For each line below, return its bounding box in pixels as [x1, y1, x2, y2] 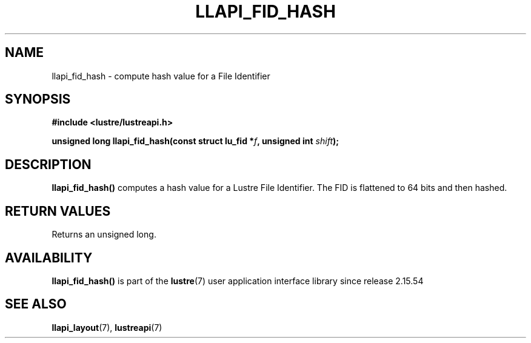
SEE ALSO [5, 296, 67, 312]
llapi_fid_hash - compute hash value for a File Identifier [52, 70, 270, 81]
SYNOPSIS [5, 92, 71, 107]
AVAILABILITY [5, 250, 93, 265]
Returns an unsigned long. [52, 229, 156, 240]
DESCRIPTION [5, 156, 92, 172]
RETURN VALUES [5, 203, 111, 219]
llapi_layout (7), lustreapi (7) [52, 322, 162, 333]
